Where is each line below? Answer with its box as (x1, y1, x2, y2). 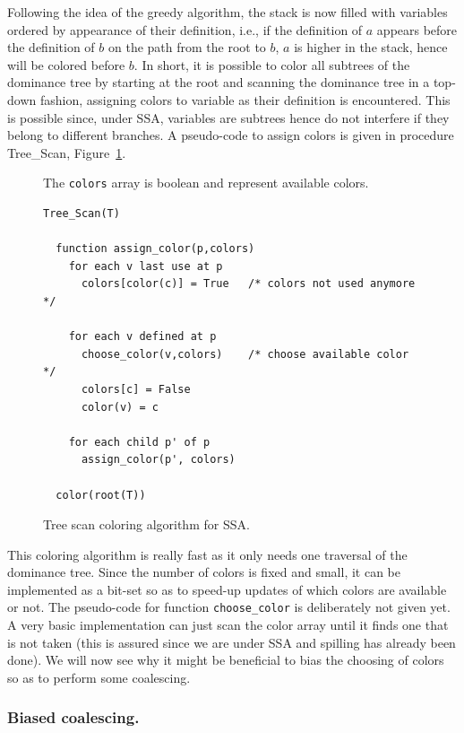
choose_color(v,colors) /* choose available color (81, 347, 409, 361)
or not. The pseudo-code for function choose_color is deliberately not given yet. (7, 598, 451, 616)
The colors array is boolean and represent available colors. (43, 173, 369, 192)
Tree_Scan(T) (43, 207, 120, 220)
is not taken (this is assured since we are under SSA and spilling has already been (7, 633, 456, 651)
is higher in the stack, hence (294, 38, 448, 57)
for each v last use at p (68, 259, 223, 273)
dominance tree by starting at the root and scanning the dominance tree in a (7, 73, 430, 92)
